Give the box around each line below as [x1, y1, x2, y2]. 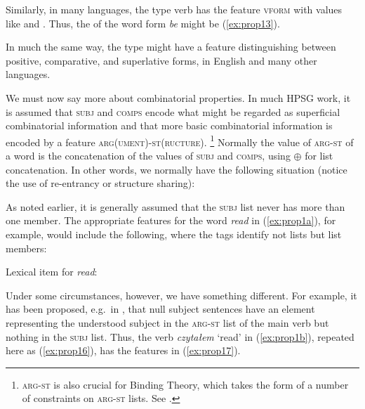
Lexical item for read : [6, 264, 98, 279]
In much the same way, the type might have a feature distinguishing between [6, 39, 336, 54]
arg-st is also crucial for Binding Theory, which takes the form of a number [22, 377, 349, 391]
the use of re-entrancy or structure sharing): [6, 176, 195, 190]
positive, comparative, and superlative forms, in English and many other [6, 53, 317, 67]
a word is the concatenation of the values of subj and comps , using [6, 148, 291, 162]
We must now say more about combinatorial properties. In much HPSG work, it [6, 90, 351, 105]
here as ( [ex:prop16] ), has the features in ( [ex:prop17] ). [6, 343, 241, 358]
